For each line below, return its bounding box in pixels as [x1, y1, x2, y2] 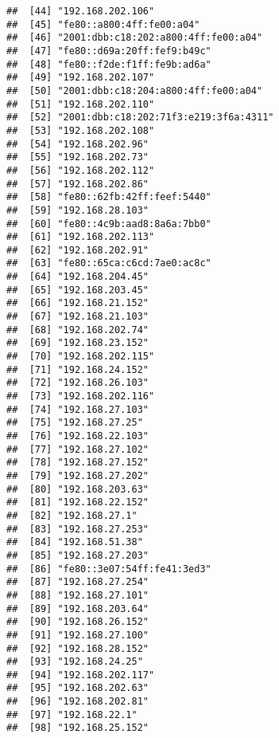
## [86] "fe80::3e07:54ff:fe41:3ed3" [6, 563, 211, 575]
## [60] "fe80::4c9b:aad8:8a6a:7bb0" [6, 218, 211, 230]
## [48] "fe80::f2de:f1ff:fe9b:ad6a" [6, 58, 211, 70]
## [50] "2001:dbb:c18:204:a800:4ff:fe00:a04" [6, 84, 263, 96]
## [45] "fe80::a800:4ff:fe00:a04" [6, 18, 200, 30]
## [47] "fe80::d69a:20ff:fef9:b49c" [6, 45, 211, 57]
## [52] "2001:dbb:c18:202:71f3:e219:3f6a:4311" [6, 112, 274, 124]
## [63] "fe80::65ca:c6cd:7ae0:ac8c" [6, 257, 211, 269]
